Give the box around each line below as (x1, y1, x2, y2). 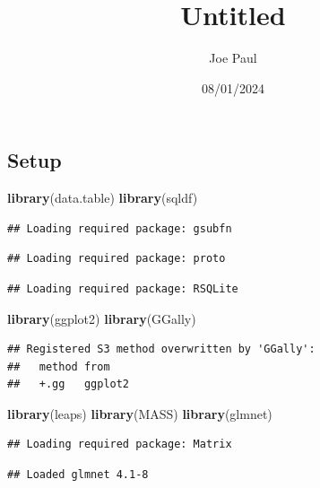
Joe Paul (209, 48, 257, 67)
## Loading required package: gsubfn (7, 222, 232, 235)
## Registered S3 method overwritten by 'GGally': (7, 343, 316, 356)
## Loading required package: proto (7, 252, 226, 266)
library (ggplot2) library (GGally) (7, 309, 196, 327)
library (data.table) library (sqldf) (7, 188, 198, 207)
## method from (7, 360, 110, 373)
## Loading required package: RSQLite (7, 282, 238, 295)
